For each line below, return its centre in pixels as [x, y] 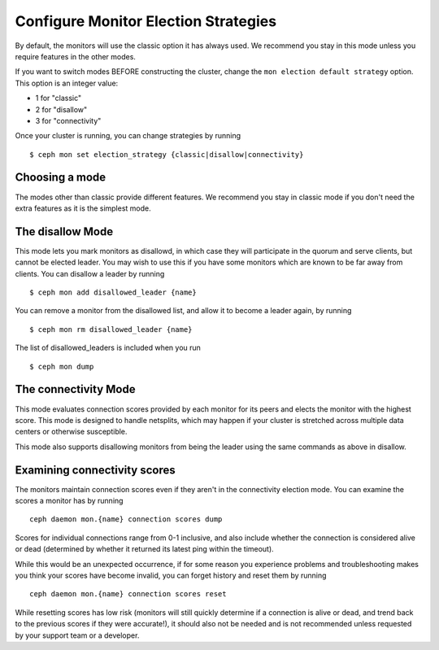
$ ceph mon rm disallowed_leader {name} [111, 329]
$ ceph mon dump [62, 366]
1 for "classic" [59, 98]
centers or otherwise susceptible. [71, 432]
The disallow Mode [64, 231]
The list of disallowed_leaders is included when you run [108, 348]
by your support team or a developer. [77, 635]
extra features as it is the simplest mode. [83, 208]
